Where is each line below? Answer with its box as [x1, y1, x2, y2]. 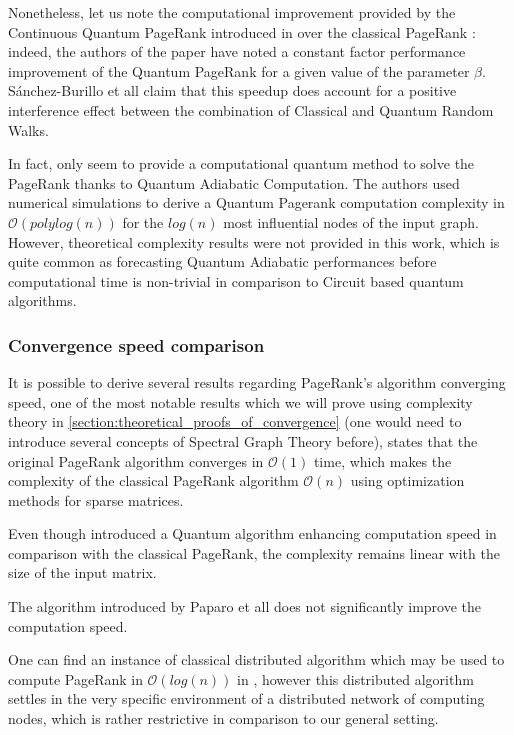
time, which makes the [313, 450, 452, 471]
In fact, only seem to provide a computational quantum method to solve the [8, 153, 475, 174]
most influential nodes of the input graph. [223, 211, 479, 232]
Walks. [8, 119, 49, 140]
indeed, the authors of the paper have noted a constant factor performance [8, 41, 466, 62]
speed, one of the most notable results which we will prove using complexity [8, 391, 473, 412]
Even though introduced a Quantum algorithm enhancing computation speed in [8, 523, 497, 544]
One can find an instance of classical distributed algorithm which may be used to [8, 649, 505, 670]
